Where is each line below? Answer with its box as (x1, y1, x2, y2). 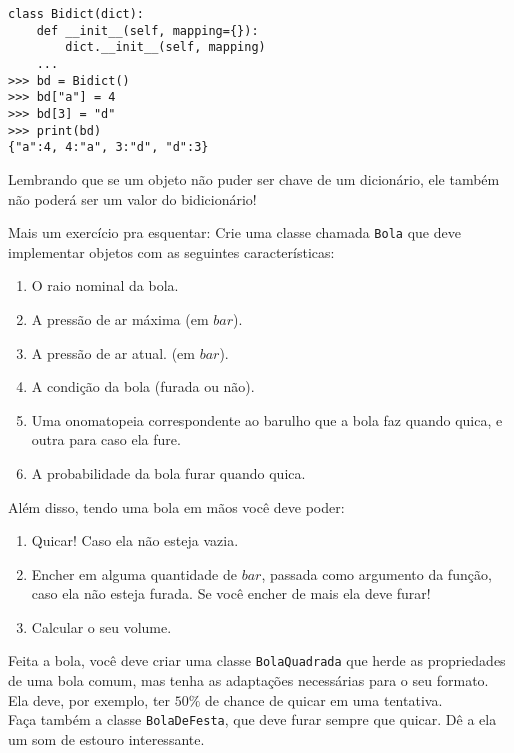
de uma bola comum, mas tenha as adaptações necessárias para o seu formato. (8, 670, 489, 691)
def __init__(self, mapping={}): (36, 23, 259, 38)
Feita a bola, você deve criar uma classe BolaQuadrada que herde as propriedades (8, 650, 506, 671)
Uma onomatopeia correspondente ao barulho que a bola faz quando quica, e (31, 409, 503, 430)
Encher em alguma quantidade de (31, 563, 237, 584)
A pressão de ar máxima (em (31, 308, 209, 329)
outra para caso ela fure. (31, 429, 181, 450)
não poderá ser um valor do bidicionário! (8, 188, 257, 209)
